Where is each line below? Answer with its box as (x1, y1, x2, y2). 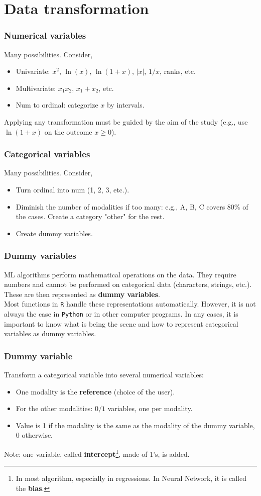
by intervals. (106, 100, 145, 110)
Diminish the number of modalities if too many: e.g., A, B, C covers (16, 201, 225, 212)
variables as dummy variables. (4, 328, 96, 339)
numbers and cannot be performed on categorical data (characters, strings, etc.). (4, 279, 252, 289)
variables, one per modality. (107, 403, 193, 414)
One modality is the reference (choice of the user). (16, 386, 175, 396)
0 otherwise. (16, 430, 53, 440)
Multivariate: (16, 82, 56, 93)
